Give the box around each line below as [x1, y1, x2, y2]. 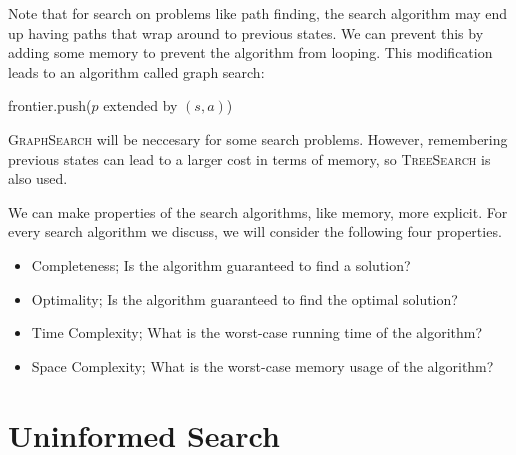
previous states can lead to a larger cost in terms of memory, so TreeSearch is [8, 148, 491, 169]
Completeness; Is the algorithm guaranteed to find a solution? [31, 254, 411, 275]
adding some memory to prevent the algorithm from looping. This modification [8, 42, 493, 63]
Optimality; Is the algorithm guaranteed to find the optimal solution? [31, 288, 458, 309]
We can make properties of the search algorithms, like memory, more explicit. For [8, 201, 508, 222]
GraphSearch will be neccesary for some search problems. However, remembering [8, 128, 508, 149]
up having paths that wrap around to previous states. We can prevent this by [8, 22, 484, 43]
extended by [103, 95, 178, 116]
